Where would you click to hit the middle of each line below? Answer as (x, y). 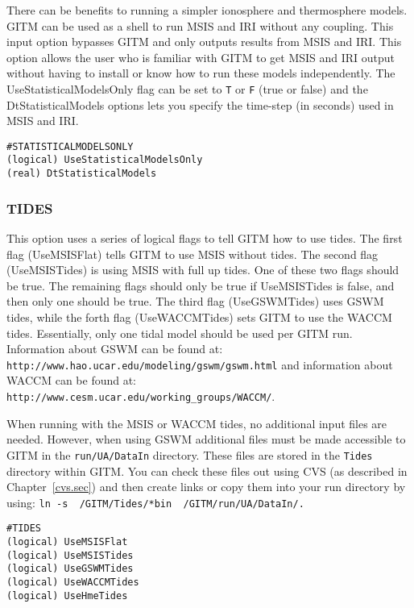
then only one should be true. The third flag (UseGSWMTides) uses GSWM (195, 301)
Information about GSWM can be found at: (115, 349)
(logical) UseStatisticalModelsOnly (105, 160)
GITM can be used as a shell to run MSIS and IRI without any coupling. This (200, 25)
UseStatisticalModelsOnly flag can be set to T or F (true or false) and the (187, 88)
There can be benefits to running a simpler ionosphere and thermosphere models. (207, 10)
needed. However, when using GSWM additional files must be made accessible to (206, 439)
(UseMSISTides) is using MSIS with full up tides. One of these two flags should (203, 270)
